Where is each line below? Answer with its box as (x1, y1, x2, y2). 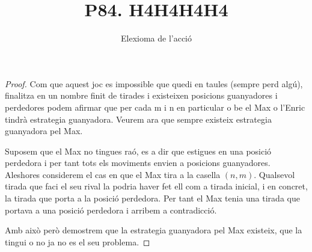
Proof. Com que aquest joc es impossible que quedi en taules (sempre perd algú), (5, 77, 303, 90)
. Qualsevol (254, 168, 295, 180)
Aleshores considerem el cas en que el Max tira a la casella (5, 168, 221, 180)
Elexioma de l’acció (120, 32, 192, 45)
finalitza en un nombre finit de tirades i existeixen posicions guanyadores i (5, 89, 278, 102)
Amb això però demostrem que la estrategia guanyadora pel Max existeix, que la (5, 224, 302, 236)
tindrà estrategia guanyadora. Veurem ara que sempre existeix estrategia (5, 112, 272, 125)
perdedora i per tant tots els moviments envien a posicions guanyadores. (5, 156, 271, 169)
